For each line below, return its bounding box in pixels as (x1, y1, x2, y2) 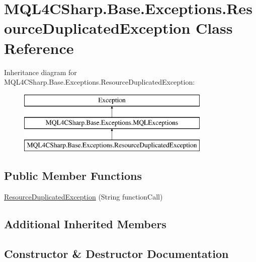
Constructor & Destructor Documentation (4, 245, 229, 261)
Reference (4, 37, 74, 58)
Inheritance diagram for (4, 67, 77, 77)
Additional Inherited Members (4, 216, 166, 231)
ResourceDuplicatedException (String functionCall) (4, 191, 163, 202)
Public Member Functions (4, 168, 142, 183)
